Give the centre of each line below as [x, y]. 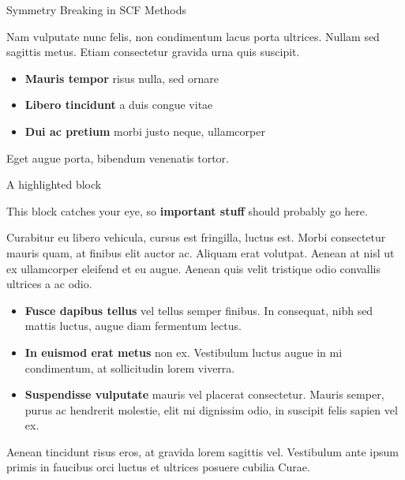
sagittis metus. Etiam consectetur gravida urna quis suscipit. [153, 52]
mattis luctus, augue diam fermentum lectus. [133, 326]
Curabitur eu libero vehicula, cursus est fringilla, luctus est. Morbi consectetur [196, 237]
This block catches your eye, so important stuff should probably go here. [187, 210]
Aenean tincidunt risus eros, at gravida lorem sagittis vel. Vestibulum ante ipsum [202, 451]
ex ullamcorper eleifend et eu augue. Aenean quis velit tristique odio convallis [194, 268]
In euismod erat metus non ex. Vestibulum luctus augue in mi [184, 352]
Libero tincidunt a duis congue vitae [119, 105]
